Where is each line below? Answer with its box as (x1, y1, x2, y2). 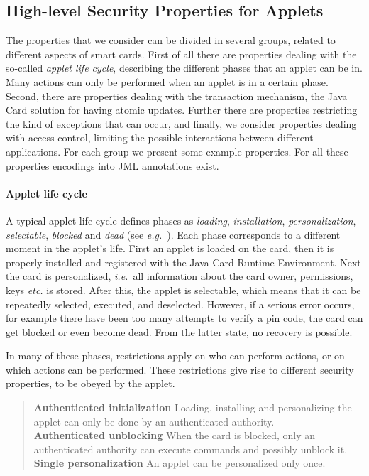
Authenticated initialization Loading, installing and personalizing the (33, 400, 352, 415)
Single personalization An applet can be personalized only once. (33, 455, 326, 470)
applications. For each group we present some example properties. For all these (6, 144, 348, 158)
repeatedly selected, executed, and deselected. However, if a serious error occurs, (6, 296, 355, 311)
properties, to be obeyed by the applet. (6, 376, 175, 391)
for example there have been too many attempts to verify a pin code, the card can (6, 310, 363, 325)
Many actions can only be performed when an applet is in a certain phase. (6, 74, 329, 89)
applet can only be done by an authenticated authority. (33, 413, 275, 428)
